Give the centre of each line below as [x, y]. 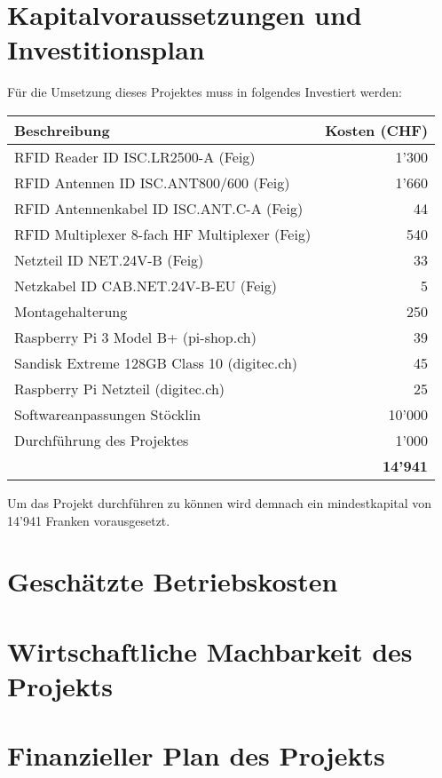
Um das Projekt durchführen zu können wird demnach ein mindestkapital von [220, 502]
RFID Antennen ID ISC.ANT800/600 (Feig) [152, 182]
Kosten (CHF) [377, 130]
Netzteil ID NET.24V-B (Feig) [109, 259]
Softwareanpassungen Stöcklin [108, 414]
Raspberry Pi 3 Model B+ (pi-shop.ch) [135, 337]
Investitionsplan [106, 49]
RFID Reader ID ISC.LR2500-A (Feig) [135, 156]
